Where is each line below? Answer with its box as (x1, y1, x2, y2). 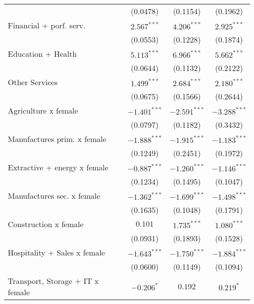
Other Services (8, 76, 58, 88)
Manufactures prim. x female (8, 133, 106, 144)
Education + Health (8, 48, 77, 59)
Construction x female (8, 218, 84, 230)
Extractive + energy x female (8, 162, 108, 173)
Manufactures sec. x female (8, 190, 101, 201)
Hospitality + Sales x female (8, 247, 105, 258)
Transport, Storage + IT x (8, 275, 99, 286)
